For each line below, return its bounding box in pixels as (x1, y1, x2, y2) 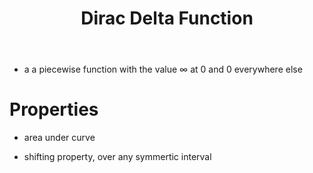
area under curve (23, 132, 96, 144)
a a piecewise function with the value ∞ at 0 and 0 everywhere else (23, 63, 303, 76)
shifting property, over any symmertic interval (23, 151, 212, 163)
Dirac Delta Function (80, 7, 254, 30)
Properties (9, 98, 99, 121)
